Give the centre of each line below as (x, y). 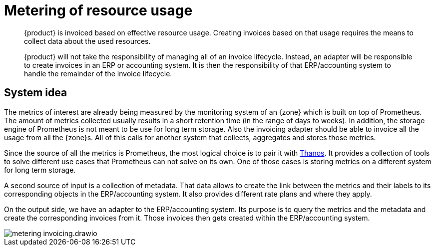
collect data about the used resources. (87, 41)
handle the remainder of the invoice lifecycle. (98, 73)
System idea (36, 93)
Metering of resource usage (98, 10)
